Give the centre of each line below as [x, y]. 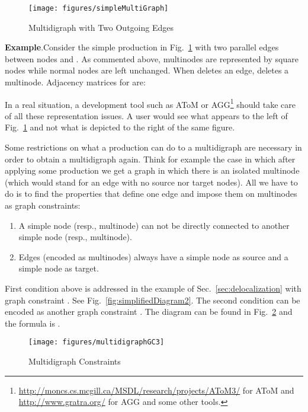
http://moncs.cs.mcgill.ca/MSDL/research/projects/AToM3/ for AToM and [156, 390]
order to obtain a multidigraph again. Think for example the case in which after [150, 159]
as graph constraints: [43, 205]
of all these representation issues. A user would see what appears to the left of [146, 115]
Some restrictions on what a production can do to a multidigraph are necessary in [153, 147]
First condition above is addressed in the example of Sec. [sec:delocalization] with [153, 288]
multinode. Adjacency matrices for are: [75, 82]
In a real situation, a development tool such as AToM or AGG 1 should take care [150, 103]
